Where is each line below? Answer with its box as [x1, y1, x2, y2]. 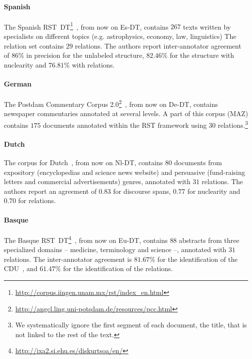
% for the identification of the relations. [55, 263, 173, 274]
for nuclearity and [187, 186, 240, 196]
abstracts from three [179, 235, 239, 245]
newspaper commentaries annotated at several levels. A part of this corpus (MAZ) [4, 108, 248, 119]
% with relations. [64, 59, 115, 69]
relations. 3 [218, 119, 248, 130]
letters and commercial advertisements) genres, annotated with [4, 176, 191, 187]
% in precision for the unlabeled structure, [18, 50, 144, 60]
